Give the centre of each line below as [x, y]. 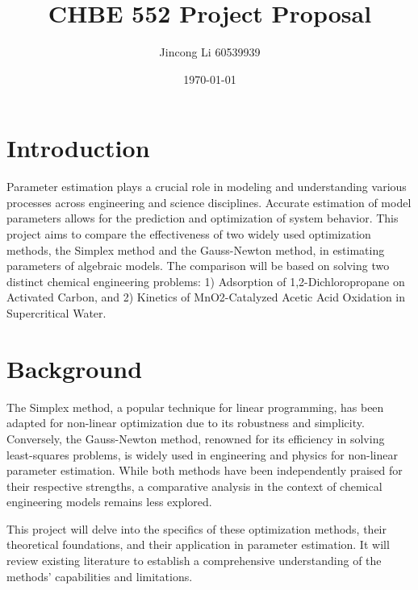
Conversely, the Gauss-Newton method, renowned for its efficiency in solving [196, 438]
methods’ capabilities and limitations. [100, 576]
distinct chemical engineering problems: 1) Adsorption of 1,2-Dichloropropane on [206, 281]
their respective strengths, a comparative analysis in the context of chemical [194, 486]
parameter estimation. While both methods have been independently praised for [205, 470]
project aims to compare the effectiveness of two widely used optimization [189, 234]
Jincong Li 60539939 [210, 52]
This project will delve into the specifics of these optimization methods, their [197, 528]
